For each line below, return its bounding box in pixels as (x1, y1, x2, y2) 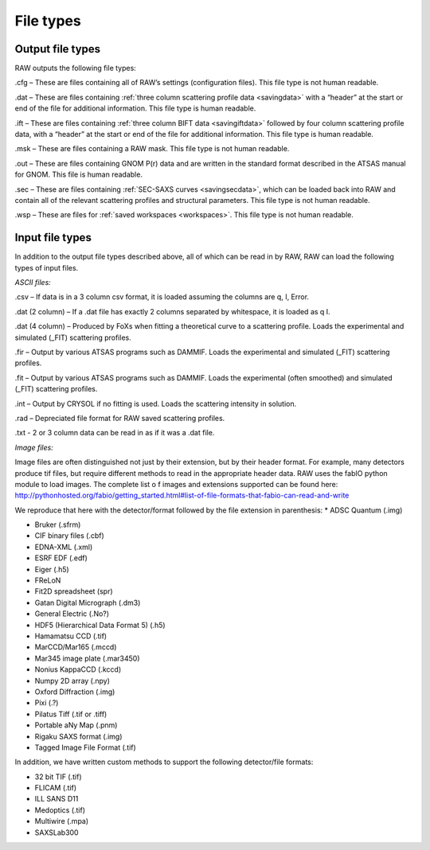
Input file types (14, 231, 92, 244)
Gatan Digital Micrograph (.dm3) (34, 598, 141, 607)
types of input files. (14, 263, 79, 272)
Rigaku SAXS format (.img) (34, 731, 123, 741)
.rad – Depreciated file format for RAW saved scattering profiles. (14, 413, 225, 423)
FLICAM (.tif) (34, 783, 77, 793)
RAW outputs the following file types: (14, 64, 137, 73)
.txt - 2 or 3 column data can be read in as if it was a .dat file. (14, 428, 215, 438)
